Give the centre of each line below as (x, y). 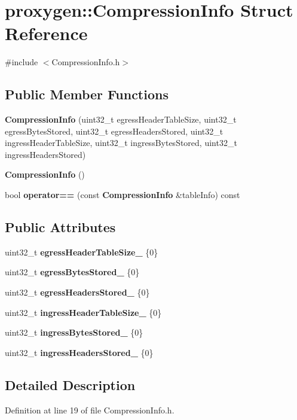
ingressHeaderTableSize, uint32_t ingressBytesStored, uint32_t (121, 143)
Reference (46, 33)
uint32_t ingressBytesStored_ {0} (74, 332)
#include (22, 62)
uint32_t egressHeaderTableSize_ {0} (82, 252)
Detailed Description (70, 384)
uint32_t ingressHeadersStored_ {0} (79, 352)
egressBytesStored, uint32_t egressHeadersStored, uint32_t (114, 131)
